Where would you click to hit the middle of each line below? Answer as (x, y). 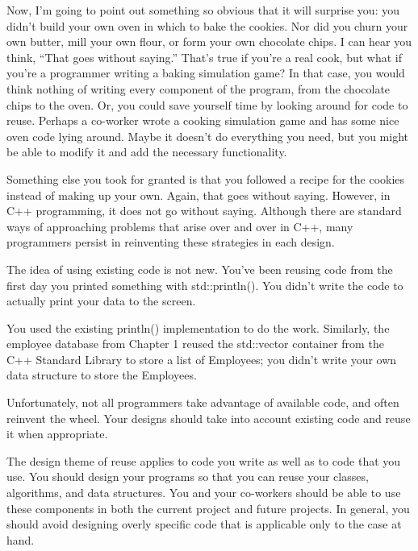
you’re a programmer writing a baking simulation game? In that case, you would (206, 73)
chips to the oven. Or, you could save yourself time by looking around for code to (207, 104)
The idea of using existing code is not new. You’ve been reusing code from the (200, 269)
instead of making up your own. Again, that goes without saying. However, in (199, 195)
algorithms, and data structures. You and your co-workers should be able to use (204, 493)
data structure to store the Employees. (102, 375)
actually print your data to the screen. (101, 301)
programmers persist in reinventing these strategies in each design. (171, 242)
